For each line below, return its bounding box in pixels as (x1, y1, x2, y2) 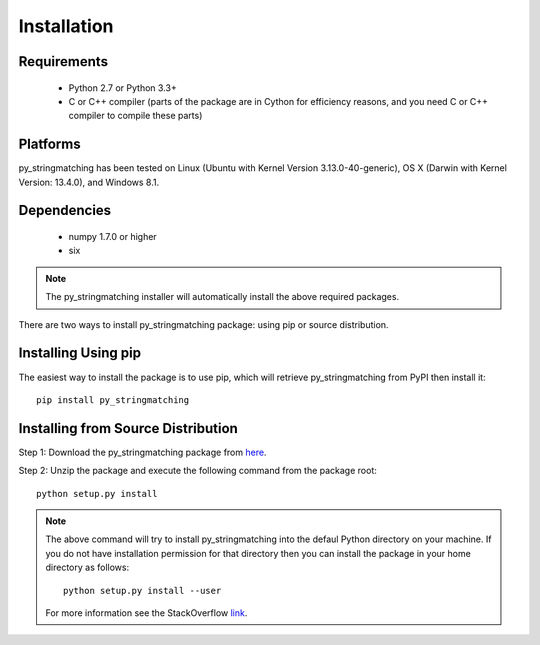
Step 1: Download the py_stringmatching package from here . (18, 446, 267, 458)
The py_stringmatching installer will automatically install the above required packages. (45, 291, 400, 303)
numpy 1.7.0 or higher (68, 231, 157, 243)
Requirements (18, 53, 109, 70)
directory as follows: (45, 561, 130, 574)
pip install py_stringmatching (36, 394, 190, 405)
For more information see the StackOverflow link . (45, 606, 248, 619)
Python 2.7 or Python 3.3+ (68, 81, 177, 94)
